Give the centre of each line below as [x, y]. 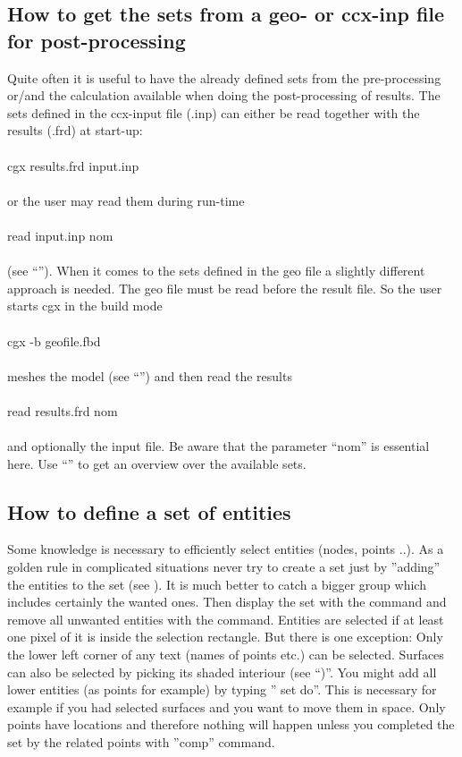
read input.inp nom [60, 235]
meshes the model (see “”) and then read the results [150, 375]
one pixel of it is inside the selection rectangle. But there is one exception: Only [225, 637]
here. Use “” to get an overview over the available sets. [157, 463]
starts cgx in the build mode [85, 306]
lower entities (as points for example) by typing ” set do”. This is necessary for [222, 689]
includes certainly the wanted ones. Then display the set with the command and [227, 602]
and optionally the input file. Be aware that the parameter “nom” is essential [218, 446]
